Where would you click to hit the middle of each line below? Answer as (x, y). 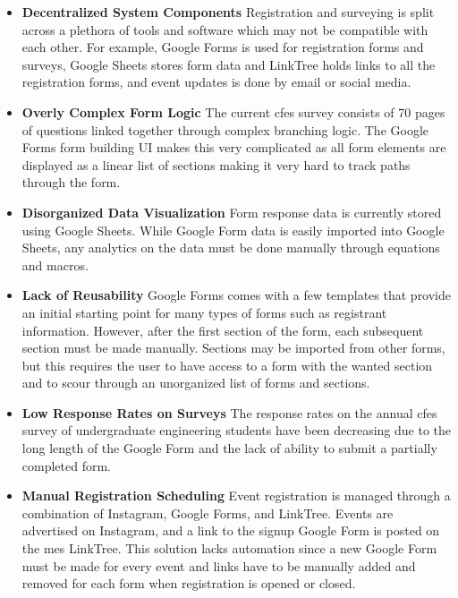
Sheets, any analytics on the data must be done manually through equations (231, 248)
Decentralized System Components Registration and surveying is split (228, 12)
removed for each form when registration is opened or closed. (189, 583)
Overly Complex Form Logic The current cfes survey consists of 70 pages (233, 111)
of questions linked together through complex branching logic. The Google (225, 129)
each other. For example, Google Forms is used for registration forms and (223, 47)
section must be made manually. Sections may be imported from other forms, (233, 348)
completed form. (67, 465)
